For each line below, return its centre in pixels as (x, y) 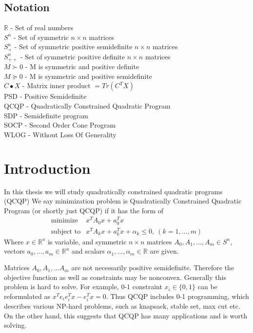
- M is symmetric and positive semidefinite (88, 76)
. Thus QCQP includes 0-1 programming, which (177, 296)
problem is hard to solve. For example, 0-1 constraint (83, 287)
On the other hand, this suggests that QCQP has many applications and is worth (126, 315)
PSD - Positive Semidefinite (45, 96)
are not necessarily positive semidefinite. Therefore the (153, 268)
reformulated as (27, 296)
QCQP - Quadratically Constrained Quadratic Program (87, 106)
